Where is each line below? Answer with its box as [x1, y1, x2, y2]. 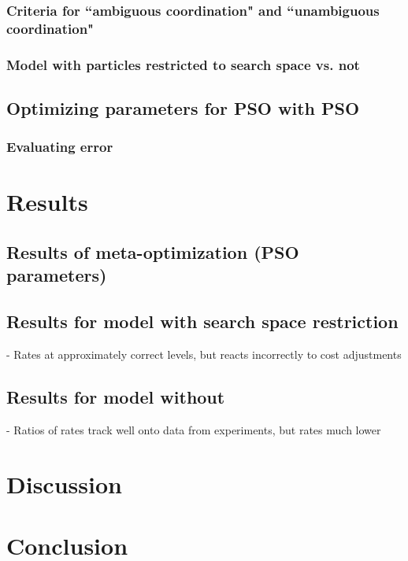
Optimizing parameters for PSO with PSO [6, 96, 360, 120]
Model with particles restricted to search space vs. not [6, 54, 360, 74]
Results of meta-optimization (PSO [6, 240, 299, 264]
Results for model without [6, 384, 225, 408]
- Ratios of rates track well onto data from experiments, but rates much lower [6, 421, 381, 437]
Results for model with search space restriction [6, 309, 399, 334]
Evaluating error [6, 137, 113, 157]
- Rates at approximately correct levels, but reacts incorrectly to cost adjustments [6, 345, 402, 362]
